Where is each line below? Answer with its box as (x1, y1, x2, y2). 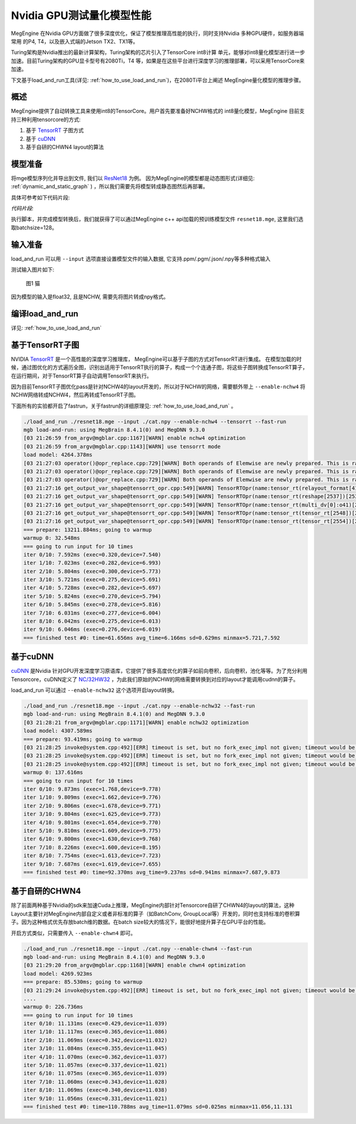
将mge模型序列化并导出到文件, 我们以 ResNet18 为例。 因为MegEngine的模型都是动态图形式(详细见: (11, 174, 255, 181)
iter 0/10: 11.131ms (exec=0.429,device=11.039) (23, 1020, 168, 1027)
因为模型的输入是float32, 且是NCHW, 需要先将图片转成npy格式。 (11, 293, 169, 300)
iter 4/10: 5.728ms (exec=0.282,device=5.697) (23, 584, 161, 591)
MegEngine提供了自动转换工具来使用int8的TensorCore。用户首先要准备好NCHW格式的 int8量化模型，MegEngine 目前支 (11, 108, 305, 115)
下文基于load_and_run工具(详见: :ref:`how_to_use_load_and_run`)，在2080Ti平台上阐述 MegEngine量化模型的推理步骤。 (11, 76, 304, 83)
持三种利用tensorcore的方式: (11, 116, 81, 123)
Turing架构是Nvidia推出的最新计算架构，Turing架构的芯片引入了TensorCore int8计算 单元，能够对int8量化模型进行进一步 (11, 49, 306, 56)
